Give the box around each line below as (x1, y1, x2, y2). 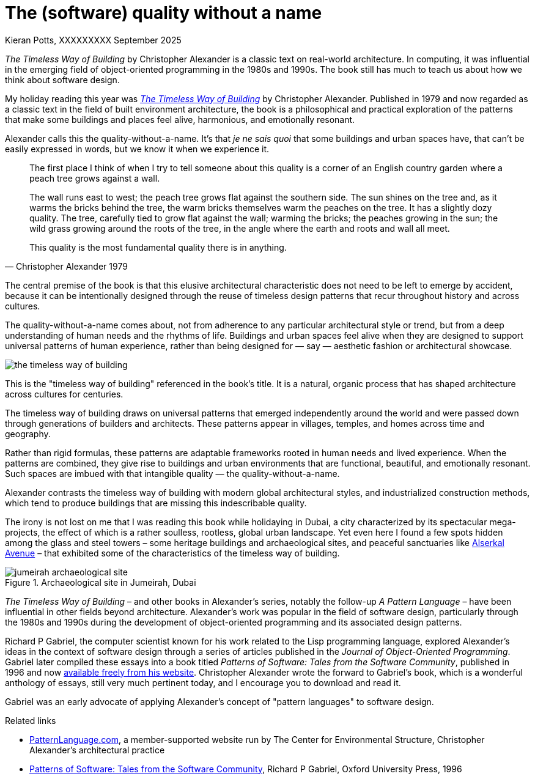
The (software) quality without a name (5, 2, 322, 23)
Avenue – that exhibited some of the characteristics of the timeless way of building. (5, 547, 340, 558)
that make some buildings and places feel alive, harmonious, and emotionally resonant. (5, 114, 355, 125)
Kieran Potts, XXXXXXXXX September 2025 (5, 34, 182, 45)
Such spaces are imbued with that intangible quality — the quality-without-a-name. (5, 468, 340, 479)
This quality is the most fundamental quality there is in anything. (29, 242, 287, 253)
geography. (5, 428, 51, 439)
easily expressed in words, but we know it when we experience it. (5, 143, 270, 154)
